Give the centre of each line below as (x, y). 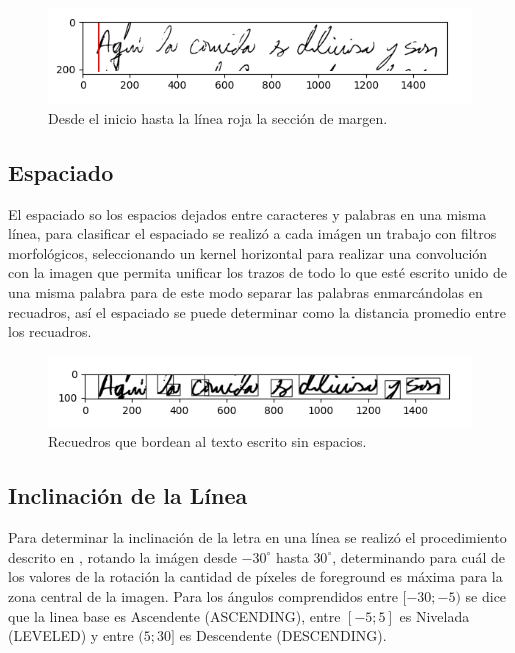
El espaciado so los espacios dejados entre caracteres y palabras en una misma (247, 213)
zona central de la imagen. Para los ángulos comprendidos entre (203, 595)
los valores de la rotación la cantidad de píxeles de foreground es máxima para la (255, 576)
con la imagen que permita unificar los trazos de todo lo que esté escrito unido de (257, 272)
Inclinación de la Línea (128, 495)
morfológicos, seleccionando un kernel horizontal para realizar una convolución (248, 252)
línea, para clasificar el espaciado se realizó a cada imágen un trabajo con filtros (252, 233)
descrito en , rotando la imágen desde (122, 556)
